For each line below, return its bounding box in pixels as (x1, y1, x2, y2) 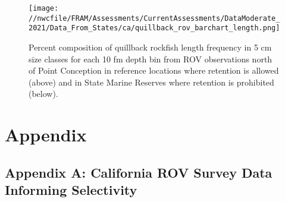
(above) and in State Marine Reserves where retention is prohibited (29, 75, 274, 88)
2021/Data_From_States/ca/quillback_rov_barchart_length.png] (29, 24, 280, 33)
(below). (29, 87, 58, 100)
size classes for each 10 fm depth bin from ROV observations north (29, 52, 273, 65)
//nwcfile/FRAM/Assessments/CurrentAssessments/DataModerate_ (29, 14, 280, 23)
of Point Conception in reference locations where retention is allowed (29, 64, 279, 77)
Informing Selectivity (5, 181, 137, 199)
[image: (29, 4, 59, 12)
